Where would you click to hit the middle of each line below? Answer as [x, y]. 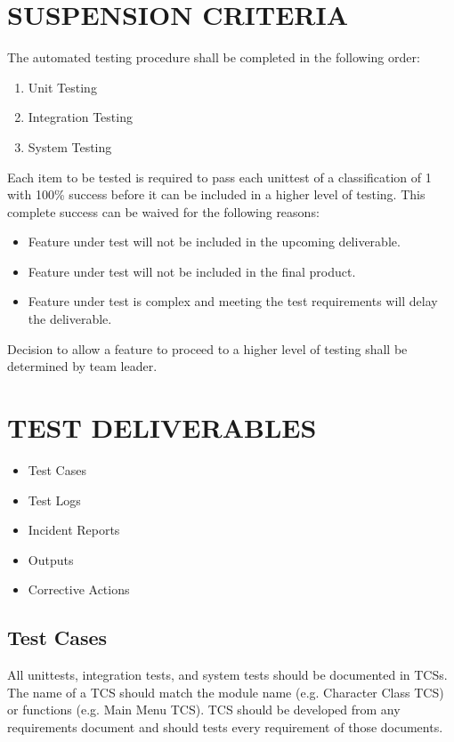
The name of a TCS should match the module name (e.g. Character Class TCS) [226, 692]
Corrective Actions [79, 589]
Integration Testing [80, 117]
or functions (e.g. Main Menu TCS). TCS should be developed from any [204, 710]
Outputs [51, 559]
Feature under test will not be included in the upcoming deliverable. [214, 242]
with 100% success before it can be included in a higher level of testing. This [216, 194]
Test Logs [54, 500]
